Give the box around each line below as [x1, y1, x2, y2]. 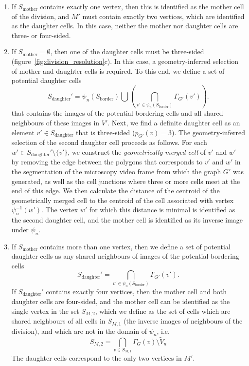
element [11, 127, 35, 137]
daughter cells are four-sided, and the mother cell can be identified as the [11, 296, 230, 306]
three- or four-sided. [11, 30, 71, 40]
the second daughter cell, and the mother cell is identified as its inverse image [11, 215, 243, 225]
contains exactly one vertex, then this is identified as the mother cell [40, 1, 244, 11]
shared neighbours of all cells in [11, 316, 106, 326]
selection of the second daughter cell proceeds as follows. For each [11, 137, 207, 147]
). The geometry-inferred [172, 127, 246, 137]
